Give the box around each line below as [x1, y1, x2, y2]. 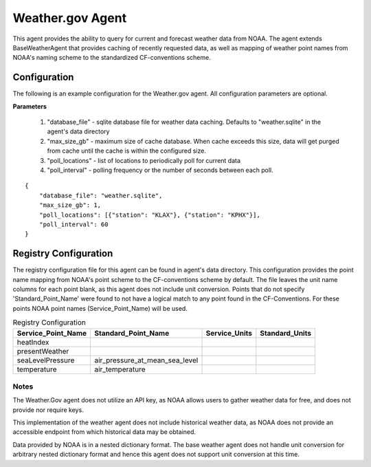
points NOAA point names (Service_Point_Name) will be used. [12, 304, 188, 312]
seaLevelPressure [16, 355, 75, 365]
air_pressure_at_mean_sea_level [93, 355, 199, 365]
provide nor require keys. [12, 406, 84, 414]
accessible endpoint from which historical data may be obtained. [12, 428, 196, 436]
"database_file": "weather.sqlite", [38, 191, 163, 199]
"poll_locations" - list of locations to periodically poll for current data [47, 156, 240, 164]
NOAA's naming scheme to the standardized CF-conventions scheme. [12, 54, 211, 62]
